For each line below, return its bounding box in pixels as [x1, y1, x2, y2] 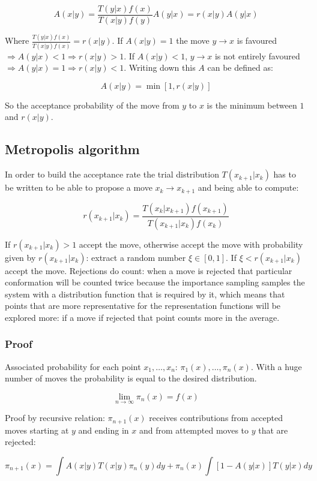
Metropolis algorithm [5, 140, 140, 158]
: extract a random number [86, 251, 186, 263]
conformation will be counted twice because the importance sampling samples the [5, 276, 305, 288]
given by [5, 251, 36, 263]
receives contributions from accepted [149, 411, 283, 424]
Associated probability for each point [5, 360, 141, 372]
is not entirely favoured [214, 49, 300, 62]
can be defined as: [207, 61, 273, 74]
